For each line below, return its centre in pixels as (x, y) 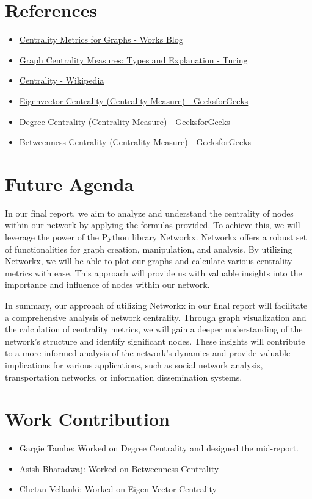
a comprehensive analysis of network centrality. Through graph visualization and (156, 317)
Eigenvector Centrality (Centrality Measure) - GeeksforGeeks (134, 100)
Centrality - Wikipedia (62, 80)
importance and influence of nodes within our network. (107, 285)
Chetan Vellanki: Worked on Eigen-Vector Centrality (118, 489)
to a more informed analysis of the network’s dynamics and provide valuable (148, 353)
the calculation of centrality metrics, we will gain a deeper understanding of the (154, 329)
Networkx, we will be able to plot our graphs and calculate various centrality (149, 261)
